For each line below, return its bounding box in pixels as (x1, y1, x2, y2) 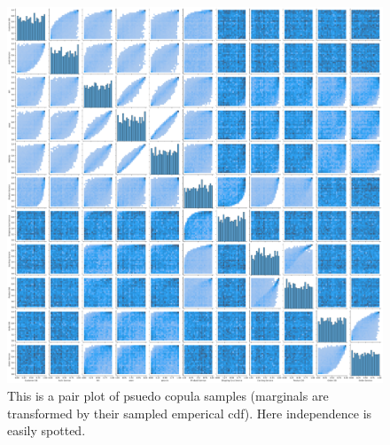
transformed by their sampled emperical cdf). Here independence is (7, 403, 372, 422)
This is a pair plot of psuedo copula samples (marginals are (7, 386, 329, 404)
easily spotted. (7, 421, 86, 440)
